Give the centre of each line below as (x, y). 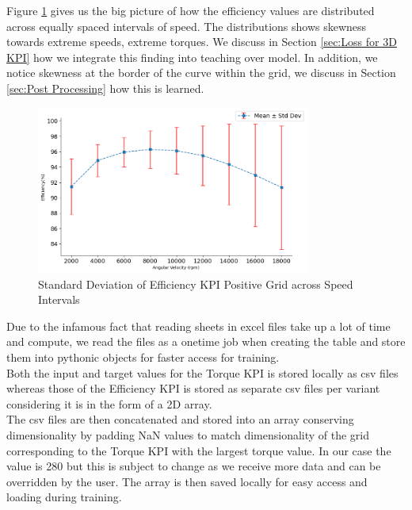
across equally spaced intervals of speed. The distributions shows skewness (187, 26)
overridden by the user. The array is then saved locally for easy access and (187, 481)
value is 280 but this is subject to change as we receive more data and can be (194, 466)
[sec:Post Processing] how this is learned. (105, 88)
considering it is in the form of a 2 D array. (109, 403)
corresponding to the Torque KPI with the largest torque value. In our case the (199, 450)
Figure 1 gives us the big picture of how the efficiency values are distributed (191, 10)
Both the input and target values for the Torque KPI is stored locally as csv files (202, 372)
